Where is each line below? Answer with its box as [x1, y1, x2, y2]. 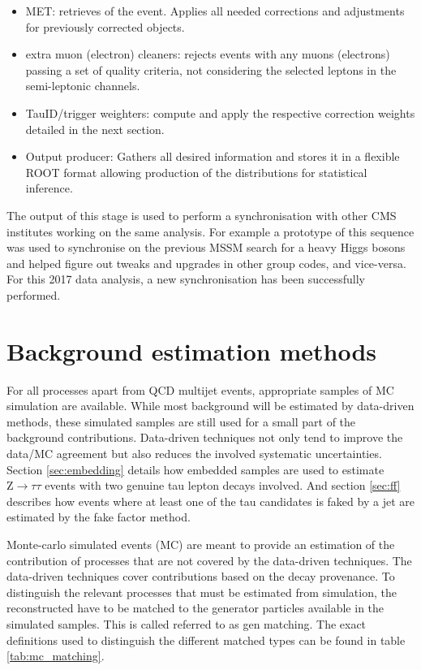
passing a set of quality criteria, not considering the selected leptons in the [25, 61, 397, 78]
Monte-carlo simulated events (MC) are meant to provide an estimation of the [6, 535, 395, 552]
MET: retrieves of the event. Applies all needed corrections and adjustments [25, 2, 405, 19]
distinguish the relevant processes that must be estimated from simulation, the [6, 583, 397, 600]
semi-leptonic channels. [25, 77, 140, 94]
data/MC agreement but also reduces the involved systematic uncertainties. [6, 445, 382, 461]
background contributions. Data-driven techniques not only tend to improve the [6, 429, 403, 446]
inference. [25, 179, 73, 197]
